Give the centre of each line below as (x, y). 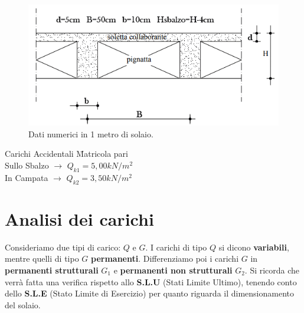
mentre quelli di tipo (42, 258)
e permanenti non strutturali (173, 270)
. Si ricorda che (272, 270)
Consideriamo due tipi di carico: (63, 247)
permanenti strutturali (52, 270)
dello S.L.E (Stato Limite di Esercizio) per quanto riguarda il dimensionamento (149, 293)
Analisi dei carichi (79, 218)
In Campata (27, 177)
